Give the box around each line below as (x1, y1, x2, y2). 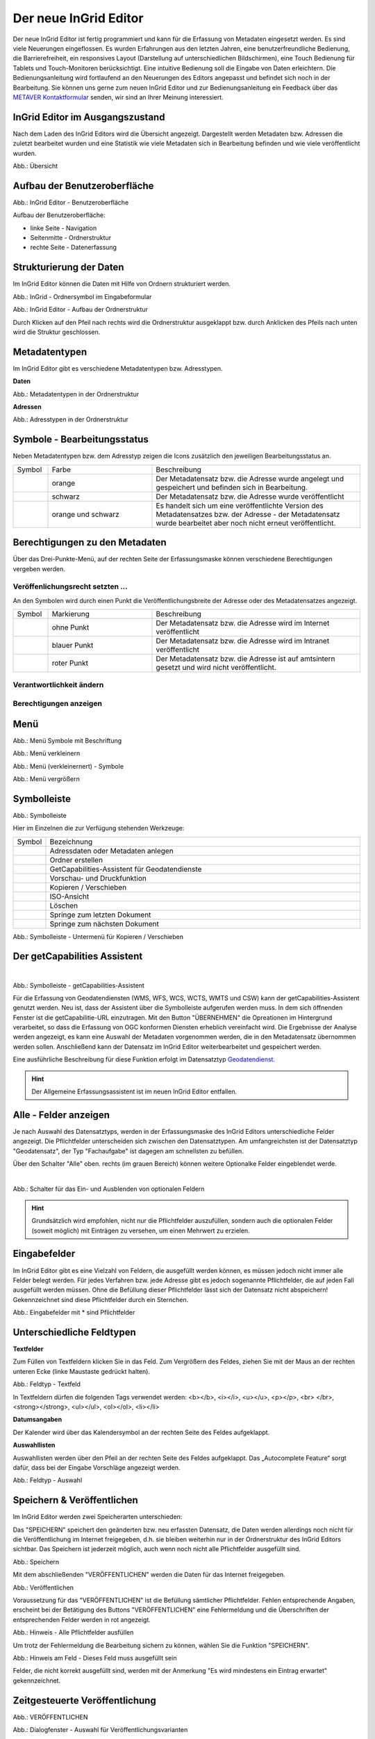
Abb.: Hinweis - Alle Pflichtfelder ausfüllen (12, 1628, 134, 1637)
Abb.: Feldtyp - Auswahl (12, 1476, 83, 1484)
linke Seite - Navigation (30, 223, 97, 232)
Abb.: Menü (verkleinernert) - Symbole (12, 762, 124, 770)
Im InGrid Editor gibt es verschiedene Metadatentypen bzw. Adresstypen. (12, 364, 223, 372)
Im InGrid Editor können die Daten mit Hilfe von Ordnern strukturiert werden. (12, 280, 231, 288)
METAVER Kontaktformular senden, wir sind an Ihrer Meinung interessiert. (12, 93, 224, 101)
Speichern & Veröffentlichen (12, 1494, 138, 1506)
